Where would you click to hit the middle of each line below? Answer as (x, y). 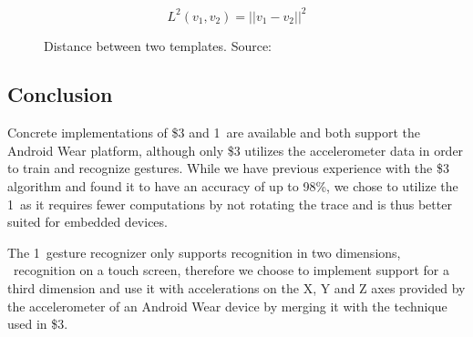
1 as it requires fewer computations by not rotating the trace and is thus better (230, 204)
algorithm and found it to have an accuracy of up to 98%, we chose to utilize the (233, 186)
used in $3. (38, 324)
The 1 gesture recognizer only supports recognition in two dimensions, (204, 252)
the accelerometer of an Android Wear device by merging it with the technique (227, 306)
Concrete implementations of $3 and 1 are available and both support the (214, 133)
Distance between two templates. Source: (158, 45)
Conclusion (60, 94)
